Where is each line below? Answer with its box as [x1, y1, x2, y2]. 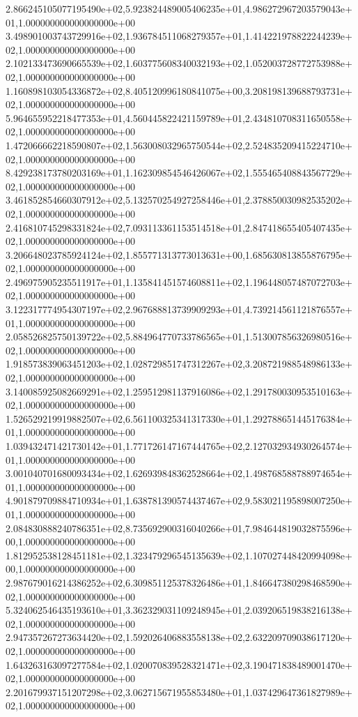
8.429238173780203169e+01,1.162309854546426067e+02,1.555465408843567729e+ [6, 165, 352, 180]
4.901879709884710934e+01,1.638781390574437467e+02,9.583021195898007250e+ [6, 493, 352, 508]
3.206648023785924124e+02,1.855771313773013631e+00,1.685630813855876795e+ [6, 247, 352, 262]
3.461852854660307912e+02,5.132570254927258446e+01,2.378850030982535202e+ [6, 193, 352, 207]
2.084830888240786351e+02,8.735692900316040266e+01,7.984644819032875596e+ [6, 520, 352, 535]
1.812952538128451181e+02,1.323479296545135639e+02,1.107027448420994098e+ [6, 548, 352, 562]
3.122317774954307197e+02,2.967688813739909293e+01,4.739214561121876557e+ [6, 302, 352, 317]
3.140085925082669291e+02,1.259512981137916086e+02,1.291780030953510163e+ [6, 384, 352, 398]
